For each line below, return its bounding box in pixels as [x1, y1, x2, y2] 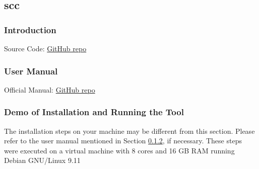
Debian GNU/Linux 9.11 [4, 155, 81, 165]
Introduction [4, 23, 56, 36]
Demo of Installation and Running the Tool [4, 106, 184, 118]
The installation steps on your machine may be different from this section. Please [4, 125, 255, 136]
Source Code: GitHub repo [4, 43, 87, 53]
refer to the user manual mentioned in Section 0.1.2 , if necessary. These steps [4, 135, 242, 146]
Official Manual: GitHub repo [4, 84, 95, 95]
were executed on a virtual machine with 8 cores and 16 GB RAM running [4, 145, 235, 155]
